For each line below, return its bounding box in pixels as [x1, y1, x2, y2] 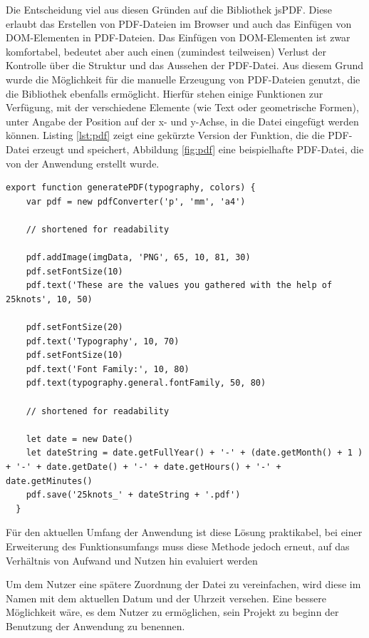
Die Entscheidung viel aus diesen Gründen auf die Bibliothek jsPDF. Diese [6, 2, 333, 16]
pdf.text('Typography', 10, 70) [26, 336, 180, 346]
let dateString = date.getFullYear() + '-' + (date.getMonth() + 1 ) [26, 448, 363, 458]
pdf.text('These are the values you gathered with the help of [26, 280, 333, 291]
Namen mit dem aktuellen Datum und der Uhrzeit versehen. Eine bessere [6, 590, 326, 605]
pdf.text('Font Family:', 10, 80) [26, 364, 189, 374]
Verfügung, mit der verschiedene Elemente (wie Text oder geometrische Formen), [6, 100, 359, 115]
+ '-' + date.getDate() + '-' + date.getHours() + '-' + [6, 462, 281, 472]
